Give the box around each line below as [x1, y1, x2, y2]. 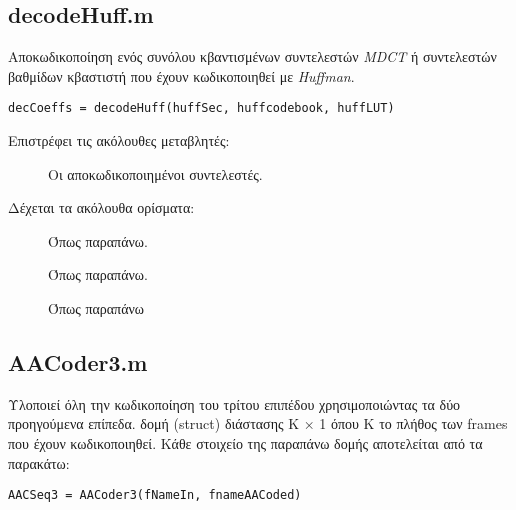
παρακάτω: [8, 452, 70, 473]
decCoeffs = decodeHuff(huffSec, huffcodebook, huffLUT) [8, 101, 395, 116]
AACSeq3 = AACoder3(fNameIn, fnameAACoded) [8, 488, 302, 503]
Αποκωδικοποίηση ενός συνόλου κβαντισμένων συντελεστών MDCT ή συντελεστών [8, 46, 497, 67]
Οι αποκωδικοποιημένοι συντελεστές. [48, 163, 263, 184]
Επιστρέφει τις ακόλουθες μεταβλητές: [8, 130, 230, 151]
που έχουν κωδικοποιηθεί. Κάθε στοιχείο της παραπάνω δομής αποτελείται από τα [8, 433, 483, 453]
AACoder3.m [8, 347, 148, 377]
